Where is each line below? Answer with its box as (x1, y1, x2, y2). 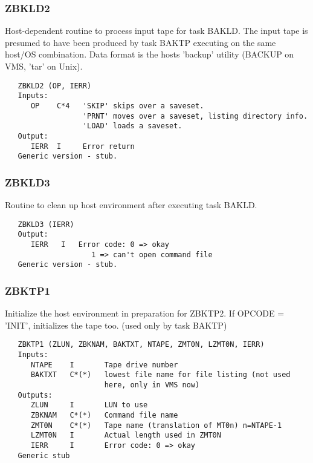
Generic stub (18, 451, 70, 460)
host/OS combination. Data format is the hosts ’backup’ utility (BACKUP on (5, 48, 294, 61)
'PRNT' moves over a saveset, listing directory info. (82, 111, 308, 120)
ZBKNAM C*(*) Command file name (30, 410, 178, 419)
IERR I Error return (30, 142, 135, 151)
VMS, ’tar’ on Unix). (5, 60, 83, 72)
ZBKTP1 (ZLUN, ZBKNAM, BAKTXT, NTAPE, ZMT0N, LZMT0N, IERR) (18, 340, 265, 349)
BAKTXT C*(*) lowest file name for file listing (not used (30, 370, 291, 379)
